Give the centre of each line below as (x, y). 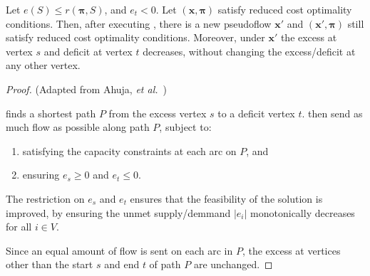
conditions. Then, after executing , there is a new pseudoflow (139, 23)
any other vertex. (43, 65)
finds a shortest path (51, 113)
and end (122, 264)
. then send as (332, 113)
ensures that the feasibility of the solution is (226, 198)
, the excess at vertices (291, 250)
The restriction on (45, 198)
